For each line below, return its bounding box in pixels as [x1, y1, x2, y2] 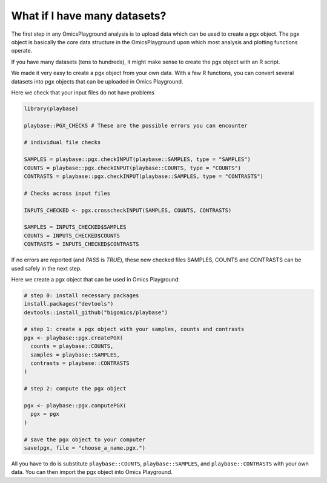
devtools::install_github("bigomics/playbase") [24, 309, 168, 316]
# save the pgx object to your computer [24, 436, 145, 443]
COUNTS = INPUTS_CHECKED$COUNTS [24, 232, 121, 239]
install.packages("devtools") [24, 300, 114, 307]
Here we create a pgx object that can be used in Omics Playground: [11, 275, 180, 283]
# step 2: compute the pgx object [24, 385, 127, 392]
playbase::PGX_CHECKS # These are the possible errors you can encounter [24, 122, 248, 129]
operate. [11, 47, 33, 54]
